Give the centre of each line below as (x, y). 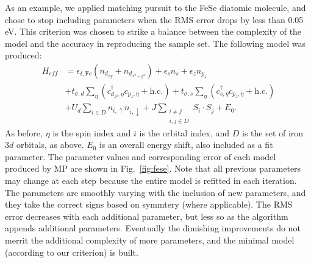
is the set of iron (273, 132)
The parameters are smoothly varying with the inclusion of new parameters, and (155, 192)
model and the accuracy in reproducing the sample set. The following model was (155, 43)
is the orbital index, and (184, 132)
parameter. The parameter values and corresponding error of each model (141, 156)
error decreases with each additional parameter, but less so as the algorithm (147, 216)
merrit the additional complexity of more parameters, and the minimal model (150, 240)
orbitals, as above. (50, 145)
